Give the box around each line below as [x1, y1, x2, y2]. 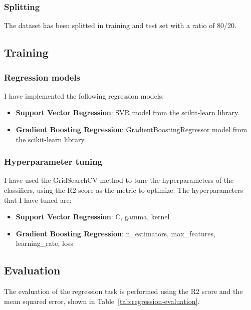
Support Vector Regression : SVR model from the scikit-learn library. [16, 107, 240, 118]
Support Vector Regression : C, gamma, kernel [16, 211, 170, 222]
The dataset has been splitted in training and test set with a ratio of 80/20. [4, 20, 237, 31]
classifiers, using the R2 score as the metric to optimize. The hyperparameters [4, 185, 243, 195]
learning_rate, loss [16, 238, 73, 248]
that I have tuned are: [4, 194, 72, 205]
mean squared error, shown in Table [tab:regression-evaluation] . [4, 295, 200, 306]
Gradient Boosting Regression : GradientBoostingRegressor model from [16, 124, 247, 134]
